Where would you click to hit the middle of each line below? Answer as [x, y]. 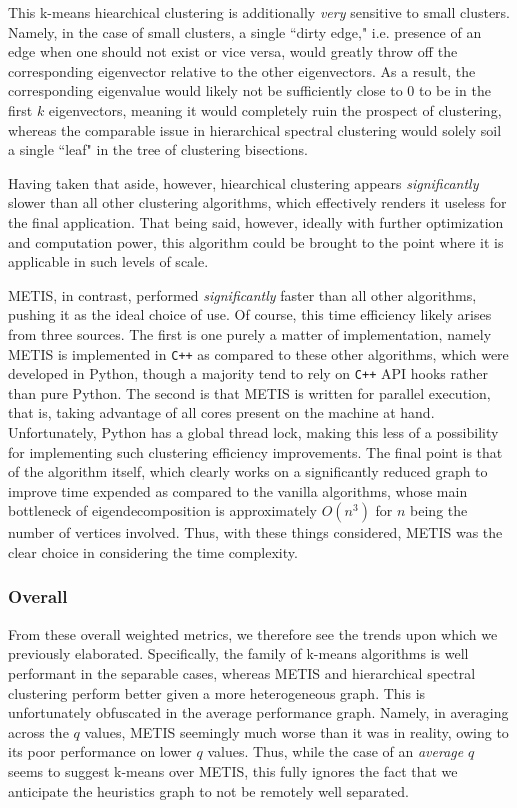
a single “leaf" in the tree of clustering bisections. [158, 149]
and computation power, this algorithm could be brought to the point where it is [256, 241]
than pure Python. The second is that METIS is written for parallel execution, [249, 392]
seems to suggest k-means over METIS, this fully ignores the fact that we [233, 770]
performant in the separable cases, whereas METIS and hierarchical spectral [242, 672]
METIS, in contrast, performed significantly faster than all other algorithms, [242, 294]
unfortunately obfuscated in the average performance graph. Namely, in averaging [258, 712]
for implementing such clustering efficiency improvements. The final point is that [255, 451]
